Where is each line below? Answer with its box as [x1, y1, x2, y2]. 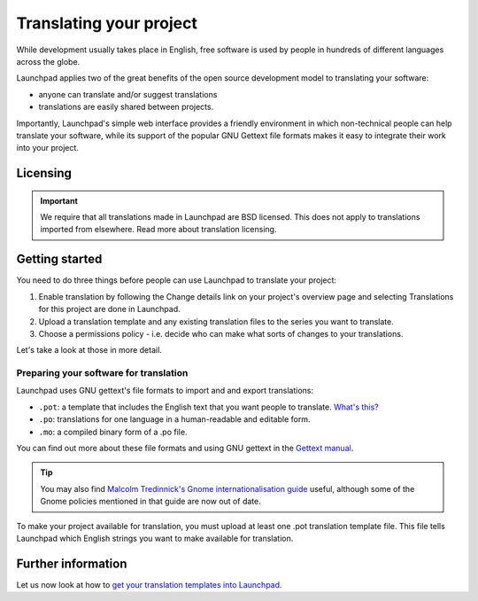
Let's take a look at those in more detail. [16, 345, 163, 355]
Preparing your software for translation [16, 367, 189, 379]
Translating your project [16, 13, 198, 33]
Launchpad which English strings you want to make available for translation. [16, 533, 294, 543]
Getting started [16, 252, 103, 267]
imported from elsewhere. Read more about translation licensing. [40, 224, 277, 235]
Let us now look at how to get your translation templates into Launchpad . [16, 579, 282, 589]
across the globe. [16, 56, 81, 66]
